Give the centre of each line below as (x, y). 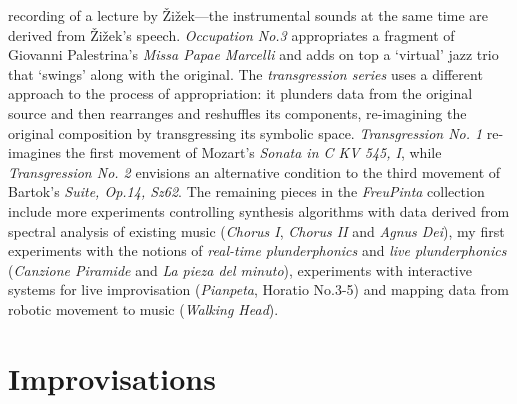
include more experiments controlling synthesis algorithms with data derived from (259, 210)
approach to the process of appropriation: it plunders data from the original (240, 93)
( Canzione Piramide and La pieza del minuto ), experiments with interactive (240, 269)
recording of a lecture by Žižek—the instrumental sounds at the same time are (248, 15)
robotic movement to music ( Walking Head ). (143, 308)
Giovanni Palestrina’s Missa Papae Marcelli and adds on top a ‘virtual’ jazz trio (253, 54)
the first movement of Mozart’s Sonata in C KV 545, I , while (253, 152)
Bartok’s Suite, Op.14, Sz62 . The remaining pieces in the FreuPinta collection (246, 191)
